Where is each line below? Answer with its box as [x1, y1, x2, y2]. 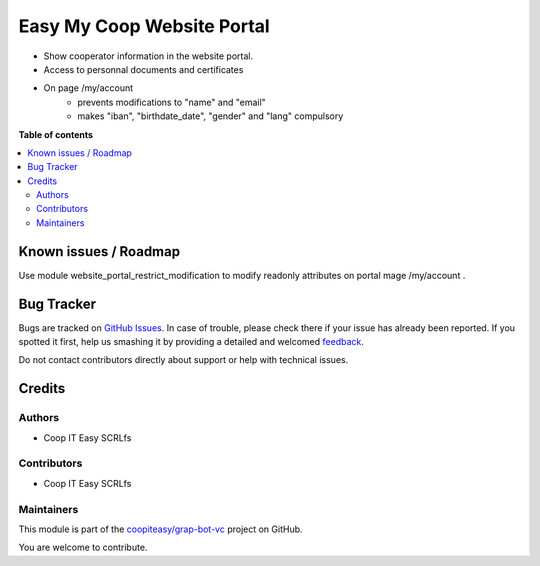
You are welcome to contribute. [18, 541, 148, 554]
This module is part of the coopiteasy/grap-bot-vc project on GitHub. [18, 523, 304, 535]
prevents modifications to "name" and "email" [77, 96, 267, 108]
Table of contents [18, 128, 94, 140]
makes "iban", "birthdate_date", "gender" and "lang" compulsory [77, 110, 344, 122]
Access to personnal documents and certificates [43, 63, 244, 75]
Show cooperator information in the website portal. [43, 50, 254, 62]
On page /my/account [43, 82, 134, 94]
